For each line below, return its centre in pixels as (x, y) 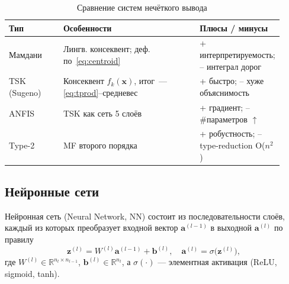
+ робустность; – (231, 133)
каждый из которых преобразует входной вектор (91, 227)
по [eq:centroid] (92, 60)
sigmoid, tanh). (32, 273)
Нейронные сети (52, 191)
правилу (19, 239)
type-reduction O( (232, 145)
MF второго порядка (100, 145)
